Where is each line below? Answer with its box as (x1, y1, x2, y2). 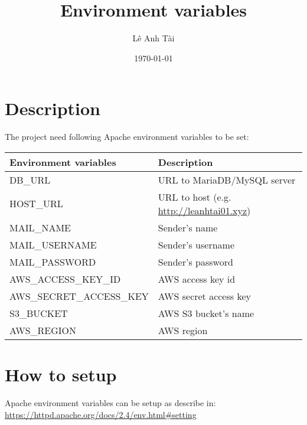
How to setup (5, 362, 117, 387)
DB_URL (9, 172, 51, 187)
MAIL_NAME (9, 220, 71, 234)
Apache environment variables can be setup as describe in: (5, 396, 216, 408)
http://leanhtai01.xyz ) (158, 203, 251, 217)
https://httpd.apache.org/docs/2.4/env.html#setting (5, 408, 197, 420)
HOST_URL (9, 197, 63, 211)
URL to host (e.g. (158, 189, 231, 204)
